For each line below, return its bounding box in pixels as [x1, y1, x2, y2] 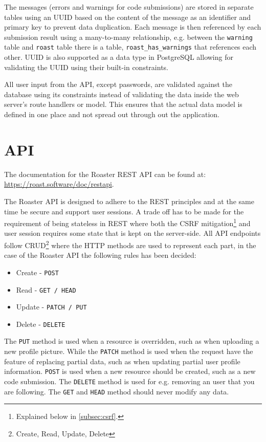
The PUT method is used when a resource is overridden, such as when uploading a [4, 336, 259, 346]
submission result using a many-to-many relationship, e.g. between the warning [4, 31, 253, 42]
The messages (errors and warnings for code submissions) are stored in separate [4, 2, 254, 12]
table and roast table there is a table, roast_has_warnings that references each [4, 41, 257, 52]
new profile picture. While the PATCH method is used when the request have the [4, 346, 253, 357]
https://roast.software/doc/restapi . [4, 179, 114, 189]
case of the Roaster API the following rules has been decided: [4, 250, 196, 260]
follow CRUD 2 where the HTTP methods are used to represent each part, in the [4, 238, 256, 250]
